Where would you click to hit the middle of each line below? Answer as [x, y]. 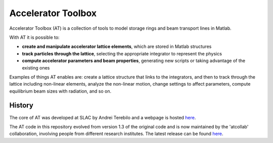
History [21, 105]
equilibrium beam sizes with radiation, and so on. [60, 91]
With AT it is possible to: [35, 37]
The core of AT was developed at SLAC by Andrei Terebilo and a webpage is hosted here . [103, 117]
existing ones [36, 67]
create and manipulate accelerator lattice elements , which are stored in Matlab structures [117, 47]
